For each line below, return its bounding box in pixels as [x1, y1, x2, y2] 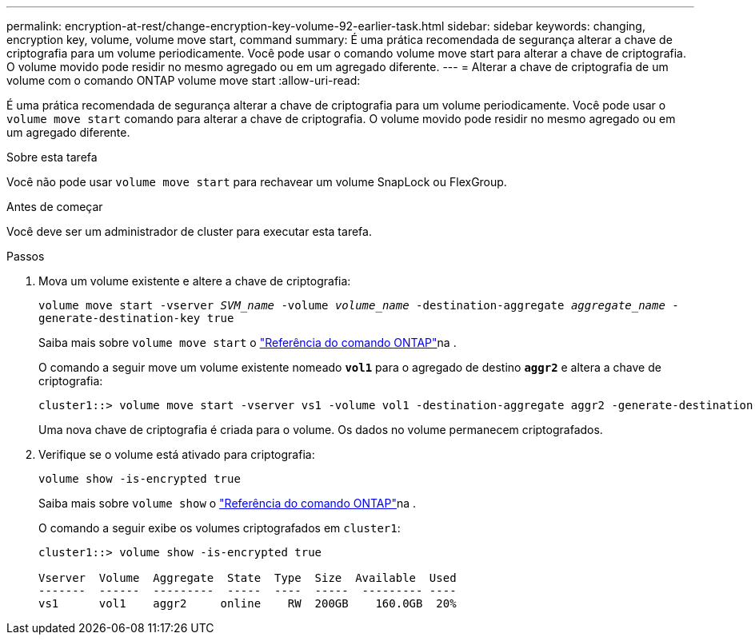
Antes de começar [6, 200, 103, 213]
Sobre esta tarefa [6, 150, 98, 164]
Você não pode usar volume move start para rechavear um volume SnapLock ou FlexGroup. [6, 175, 507, 189]
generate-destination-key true [38, 312, 234, 324]
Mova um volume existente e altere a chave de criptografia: [38, 274, 351, 288]
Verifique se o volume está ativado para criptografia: [38, 448, 315, 461]
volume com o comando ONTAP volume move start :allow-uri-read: [6, 74, 361, 87]
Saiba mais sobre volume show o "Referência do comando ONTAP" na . [38, 496, 417, 510]
